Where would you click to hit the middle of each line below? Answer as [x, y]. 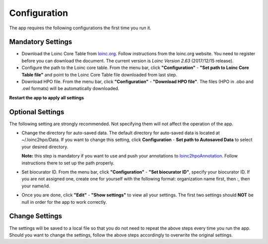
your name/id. [36, 186]
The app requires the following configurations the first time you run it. [80, 28]
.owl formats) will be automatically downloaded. [70, 88]
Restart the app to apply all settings [47, 97]
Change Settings [35, 216]
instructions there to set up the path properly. [68, 163]
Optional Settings [37, 112]
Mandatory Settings [41, 42]
